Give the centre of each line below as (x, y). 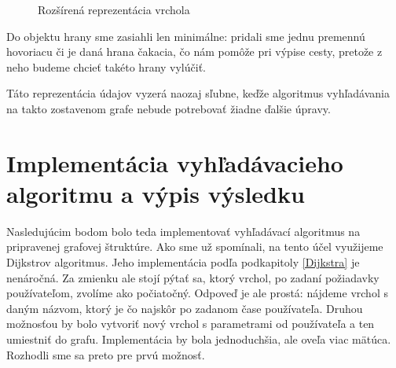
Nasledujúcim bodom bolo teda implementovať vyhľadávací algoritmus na (183, 231)
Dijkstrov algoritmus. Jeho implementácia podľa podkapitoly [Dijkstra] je (183, 262)
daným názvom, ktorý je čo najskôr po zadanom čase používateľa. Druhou (185, 308)
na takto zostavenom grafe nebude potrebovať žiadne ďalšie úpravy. (169, 108)
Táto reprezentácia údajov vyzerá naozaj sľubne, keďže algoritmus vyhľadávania (198, 93)
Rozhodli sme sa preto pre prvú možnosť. (106, 354)
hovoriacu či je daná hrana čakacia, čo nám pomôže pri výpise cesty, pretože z (194, 52)
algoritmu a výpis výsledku (156, 193)
